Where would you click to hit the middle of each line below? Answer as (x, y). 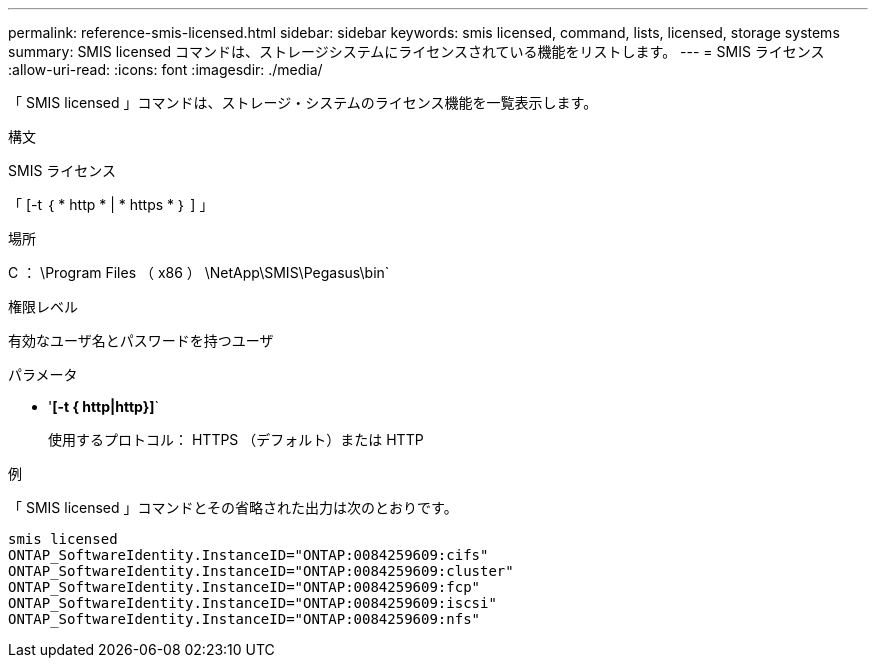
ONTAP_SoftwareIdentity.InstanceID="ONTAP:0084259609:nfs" (244, 619)
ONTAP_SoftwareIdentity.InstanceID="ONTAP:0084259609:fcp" (244, 587)
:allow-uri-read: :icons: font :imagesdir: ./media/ (165, 69)
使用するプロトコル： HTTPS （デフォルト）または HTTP (236, 439)
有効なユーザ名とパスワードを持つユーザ (141, 340)
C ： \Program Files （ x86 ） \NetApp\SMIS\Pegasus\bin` (199, 272)
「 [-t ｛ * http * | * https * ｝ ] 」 (111, 204)
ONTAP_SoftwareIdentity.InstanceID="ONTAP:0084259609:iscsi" (252, 603)
